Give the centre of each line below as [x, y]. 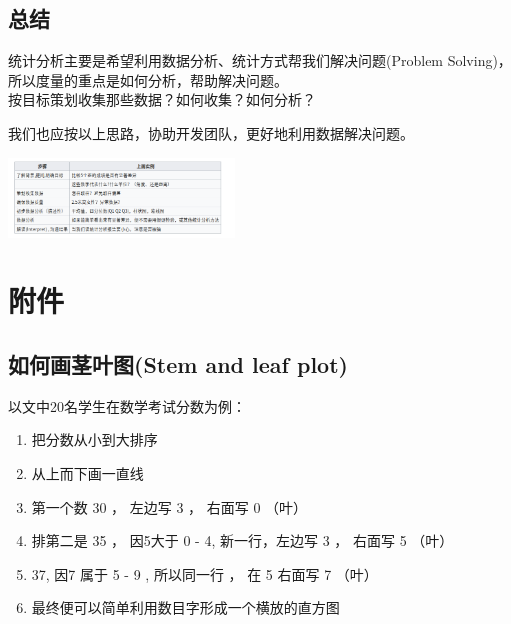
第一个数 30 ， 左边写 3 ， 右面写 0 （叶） [169, 506]
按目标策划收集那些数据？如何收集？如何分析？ [162, 99]
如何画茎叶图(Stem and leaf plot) [178, 363]
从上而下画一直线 [87, 472]
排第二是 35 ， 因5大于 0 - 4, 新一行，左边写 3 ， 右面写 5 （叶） [242, 540]
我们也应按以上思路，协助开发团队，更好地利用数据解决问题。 [211, 132]
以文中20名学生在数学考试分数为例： [127, 405]
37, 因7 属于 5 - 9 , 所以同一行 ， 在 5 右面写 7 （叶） [204, 573]
